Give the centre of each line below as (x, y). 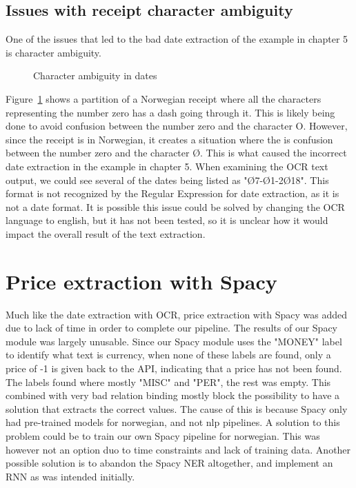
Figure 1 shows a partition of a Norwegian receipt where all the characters (164, 98)
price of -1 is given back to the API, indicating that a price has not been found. (174, 368)
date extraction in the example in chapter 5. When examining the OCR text (167, 166)
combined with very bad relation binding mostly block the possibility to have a (173, 395)
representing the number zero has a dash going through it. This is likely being (170, 112)
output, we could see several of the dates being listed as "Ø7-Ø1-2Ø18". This (167, 180)
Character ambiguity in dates (95, 75)
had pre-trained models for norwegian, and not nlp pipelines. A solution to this (173, 422)
